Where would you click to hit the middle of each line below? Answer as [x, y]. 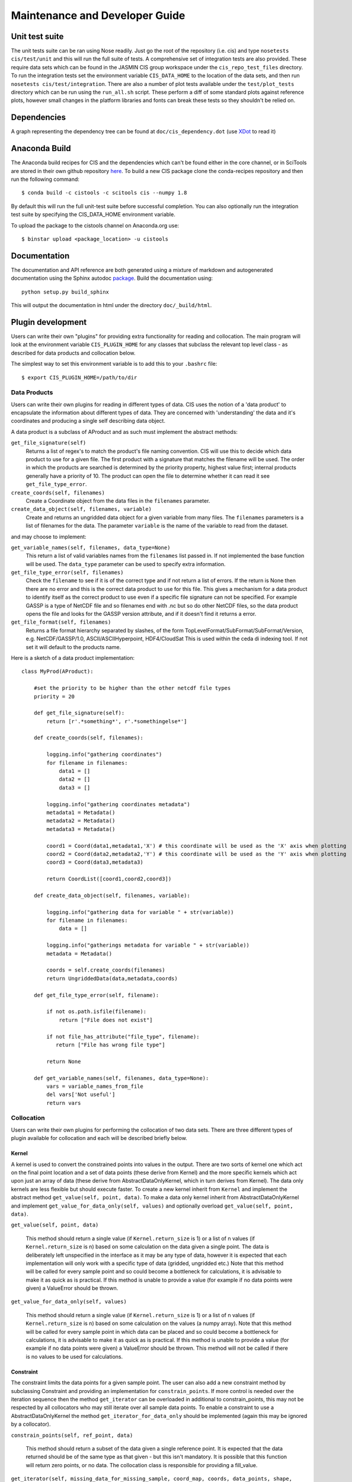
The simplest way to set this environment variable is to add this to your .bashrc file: [114, 364]
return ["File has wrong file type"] [110, 1045]
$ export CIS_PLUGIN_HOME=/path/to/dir [79, 377]
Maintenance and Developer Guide [98, 15]
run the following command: [45, 179]
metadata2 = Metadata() [81, 821]
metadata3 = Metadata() [81, 829]
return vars [64, 1103]
